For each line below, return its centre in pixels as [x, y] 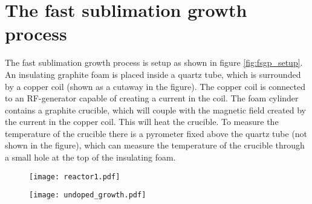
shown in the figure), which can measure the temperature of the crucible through [155, 145]
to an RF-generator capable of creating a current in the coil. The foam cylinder [152, 98]
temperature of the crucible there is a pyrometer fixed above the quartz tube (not [156, 133]
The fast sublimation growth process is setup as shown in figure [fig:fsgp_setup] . [154, 62]
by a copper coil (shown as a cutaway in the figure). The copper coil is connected [155, 86]
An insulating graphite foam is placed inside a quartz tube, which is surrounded [153, 74]
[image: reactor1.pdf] [75, 177]
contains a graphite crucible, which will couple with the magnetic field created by [155, 110]
